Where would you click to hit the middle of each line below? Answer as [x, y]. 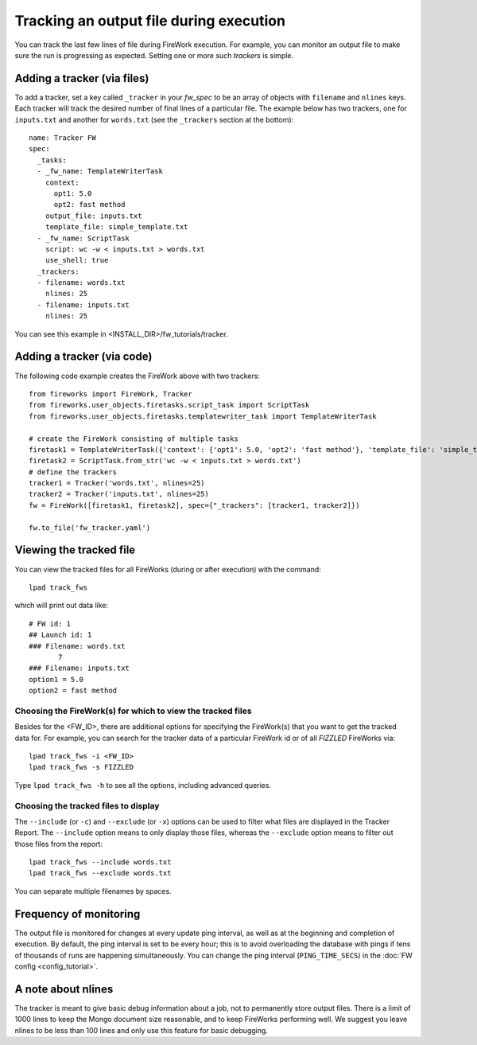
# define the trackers [73, 472]
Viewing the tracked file [75, 550]
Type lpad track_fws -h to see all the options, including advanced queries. [143, 785]
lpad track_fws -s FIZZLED [81, 767]
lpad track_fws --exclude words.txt [100, 873]
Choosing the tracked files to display [87, 805]
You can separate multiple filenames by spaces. [93, 891]
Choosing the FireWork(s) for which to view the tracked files [133, 711]
